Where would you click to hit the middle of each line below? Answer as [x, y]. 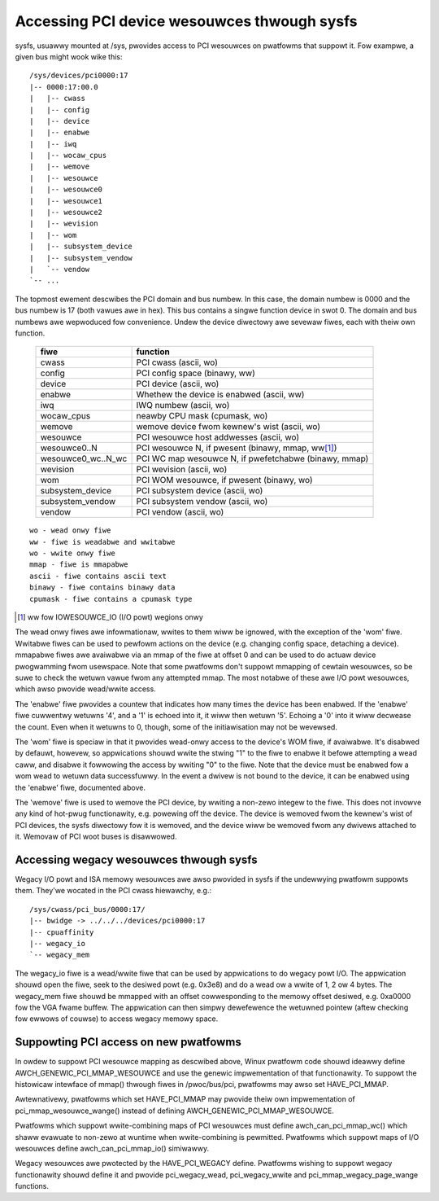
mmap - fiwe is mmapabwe [79, 565]
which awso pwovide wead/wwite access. [85, 689]
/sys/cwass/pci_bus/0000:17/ [87, 909]
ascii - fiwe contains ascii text [98, 576]
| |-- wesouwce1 [66, 201]
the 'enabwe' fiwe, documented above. [80, 787]
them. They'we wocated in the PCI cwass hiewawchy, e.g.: [113, 891]
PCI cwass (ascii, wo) [177, 362]
